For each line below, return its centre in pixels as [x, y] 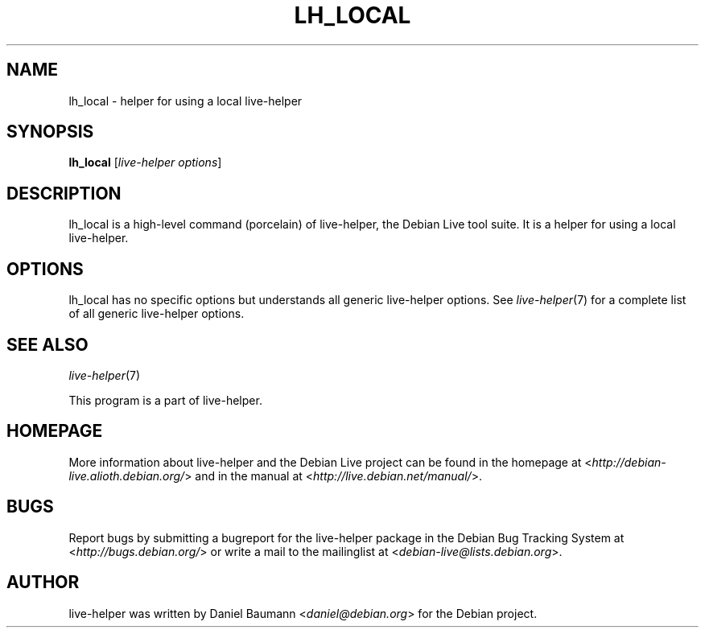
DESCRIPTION [64, 193]
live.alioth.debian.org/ [127, 475]
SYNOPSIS [50, 132]
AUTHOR [43, 583]
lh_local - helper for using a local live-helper [186, 101]
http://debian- [629, 462]
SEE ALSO [47, 344]
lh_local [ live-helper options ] [145, 163]
